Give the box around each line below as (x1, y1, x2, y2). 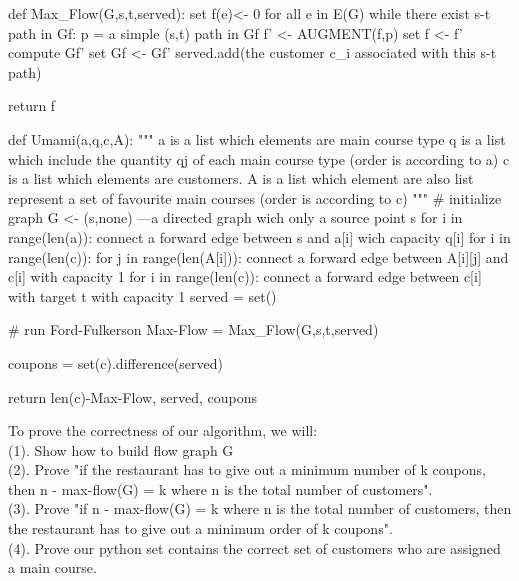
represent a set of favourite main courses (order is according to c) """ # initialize (8, 187, 502, 208)
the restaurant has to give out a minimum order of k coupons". (8, 518, 393, 539)
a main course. (8, 557, 97, 578)
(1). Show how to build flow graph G (8, 439, 234, 460)
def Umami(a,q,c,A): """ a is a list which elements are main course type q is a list (8, 128, 506, 149)
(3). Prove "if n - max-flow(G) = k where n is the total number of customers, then (8, 498, 512, 519)
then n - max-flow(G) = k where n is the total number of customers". (8, 478, 433, 499)
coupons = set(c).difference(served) (8, 352, 223, 373)
